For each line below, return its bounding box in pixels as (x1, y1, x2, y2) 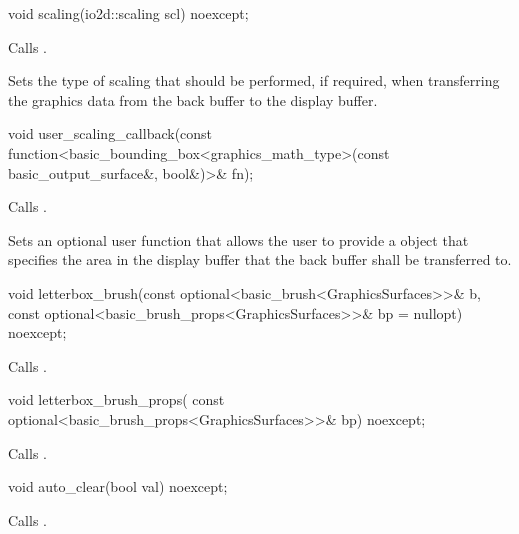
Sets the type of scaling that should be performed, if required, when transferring (8, 70, 500, 91)
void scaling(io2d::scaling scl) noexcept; (8, 3, 249, 23)
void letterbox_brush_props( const (8, 389, 225, 410)
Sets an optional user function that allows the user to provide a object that (8, 229, 469, 250)
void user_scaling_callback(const (8, 123, 213, 144)
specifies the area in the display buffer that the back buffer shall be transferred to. (8, 249, 512, 270)
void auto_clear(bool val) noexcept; (8, 476, 228, 497)
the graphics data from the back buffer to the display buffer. (8, 89, 378, 110)
